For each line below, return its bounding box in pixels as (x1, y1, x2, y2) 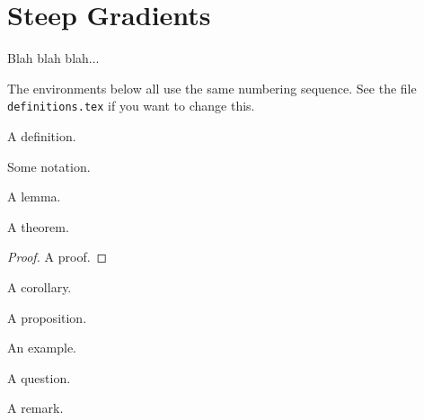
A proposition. (7, 308, 87, 326)
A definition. (7, 126, 76, 145)
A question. (7, 368, 71, 387)
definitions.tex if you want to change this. (7, 96, 255, 115)
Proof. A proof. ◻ (7, 247, 108, 266)
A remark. (7, 398, 64, 417)
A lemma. (7, 187, 61, 206)
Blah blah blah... (7, 49, 100, 67)
